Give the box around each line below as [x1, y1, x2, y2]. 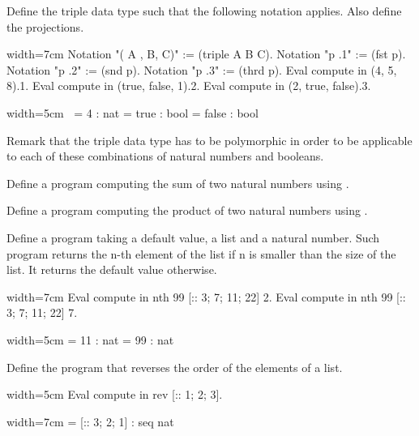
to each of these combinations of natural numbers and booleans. [6, 147, 324, 165]
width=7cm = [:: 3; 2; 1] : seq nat [6, 412, 174, 430]
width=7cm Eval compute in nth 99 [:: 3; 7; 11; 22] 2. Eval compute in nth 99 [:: [6, 288, 406, 305]
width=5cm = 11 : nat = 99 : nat [6, 331, 174, 348]
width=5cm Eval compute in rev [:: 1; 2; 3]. [6, 386, 223, 403]
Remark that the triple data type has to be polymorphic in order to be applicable [6, 131, 413, 148]
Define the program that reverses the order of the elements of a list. [6, 358, 343, 375]
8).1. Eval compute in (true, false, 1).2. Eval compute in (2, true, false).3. [6, 77, 371, 94]
